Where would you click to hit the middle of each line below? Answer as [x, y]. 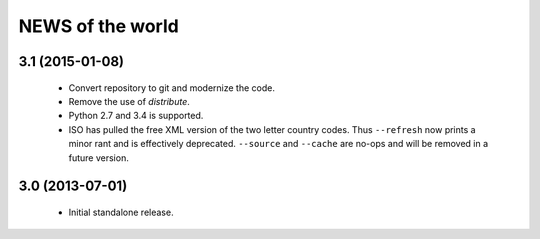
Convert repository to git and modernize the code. [171, 87]
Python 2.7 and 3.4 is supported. [136, 116]
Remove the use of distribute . [129, 101]
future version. [98, 157]
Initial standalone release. [121, 212]
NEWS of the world [98, 26]
